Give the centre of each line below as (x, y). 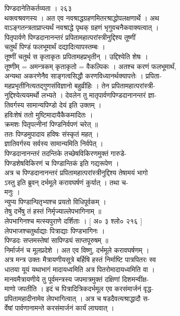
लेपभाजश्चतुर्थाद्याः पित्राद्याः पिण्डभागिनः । (55, 230)
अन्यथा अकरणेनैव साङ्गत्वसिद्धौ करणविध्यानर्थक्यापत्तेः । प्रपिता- (83, 76)
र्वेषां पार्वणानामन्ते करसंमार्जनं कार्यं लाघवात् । (59, 308)
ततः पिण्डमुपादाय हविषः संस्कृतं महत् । (52, 134)
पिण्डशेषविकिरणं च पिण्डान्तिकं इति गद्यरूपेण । (62, 163)
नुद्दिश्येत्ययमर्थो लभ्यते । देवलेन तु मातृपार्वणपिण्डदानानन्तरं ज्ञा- (81, 95)
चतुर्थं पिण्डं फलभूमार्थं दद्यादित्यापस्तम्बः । (55, 47)
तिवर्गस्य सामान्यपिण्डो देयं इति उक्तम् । (53, 104)
